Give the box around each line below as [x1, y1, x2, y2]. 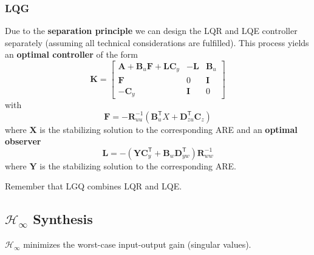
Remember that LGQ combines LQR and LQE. [5, 180, 182, 192]
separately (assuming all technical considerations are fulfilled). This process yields [5, 36, 309, 49]
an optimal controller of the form [5, 48, 138, 61]
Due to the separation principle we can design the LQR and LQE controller [5, 24, 298, 37]
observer [5, 135, 41, 148]
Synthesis [33, 209, 93, 228]
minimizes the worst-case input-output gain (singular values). [23, 238, 251, 251]
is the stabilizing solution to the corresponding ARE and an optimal [39, 123, 298, 135]
